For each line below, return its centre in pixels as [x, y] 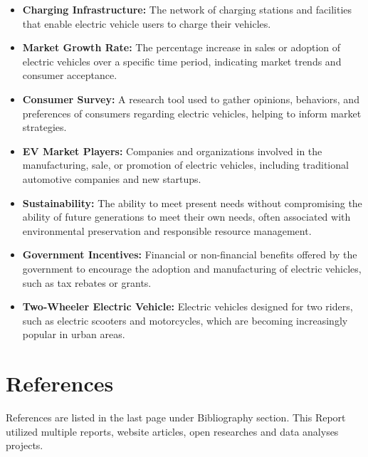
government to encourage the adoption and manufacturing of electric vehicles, [192, 268]
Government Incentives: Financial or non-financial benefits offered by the [190, 254]
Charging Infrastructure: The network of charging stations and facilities [187, 9]
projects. [25, 445]
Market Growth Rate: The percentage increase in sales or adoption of [182, 47]
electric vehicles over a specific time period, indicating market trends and [182, 61]
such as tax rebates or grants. [87, 282]
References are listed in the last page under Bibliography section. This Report [176, 417]
